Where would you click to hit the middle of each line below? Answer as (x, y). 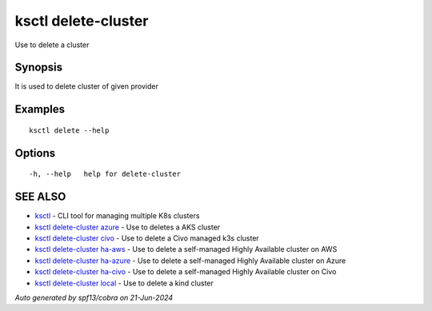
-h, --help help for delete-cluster (105, 174)
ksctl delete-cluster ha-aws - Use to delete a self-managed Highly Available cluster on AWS (186, 249)
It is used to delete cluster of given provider (87, 86)
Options (35, 153)
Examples (40, 109)
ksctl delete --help (69, 130)
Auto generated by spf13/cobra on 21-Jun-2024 (94, 297)
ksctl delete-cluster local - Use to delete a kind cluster (124, 283)
